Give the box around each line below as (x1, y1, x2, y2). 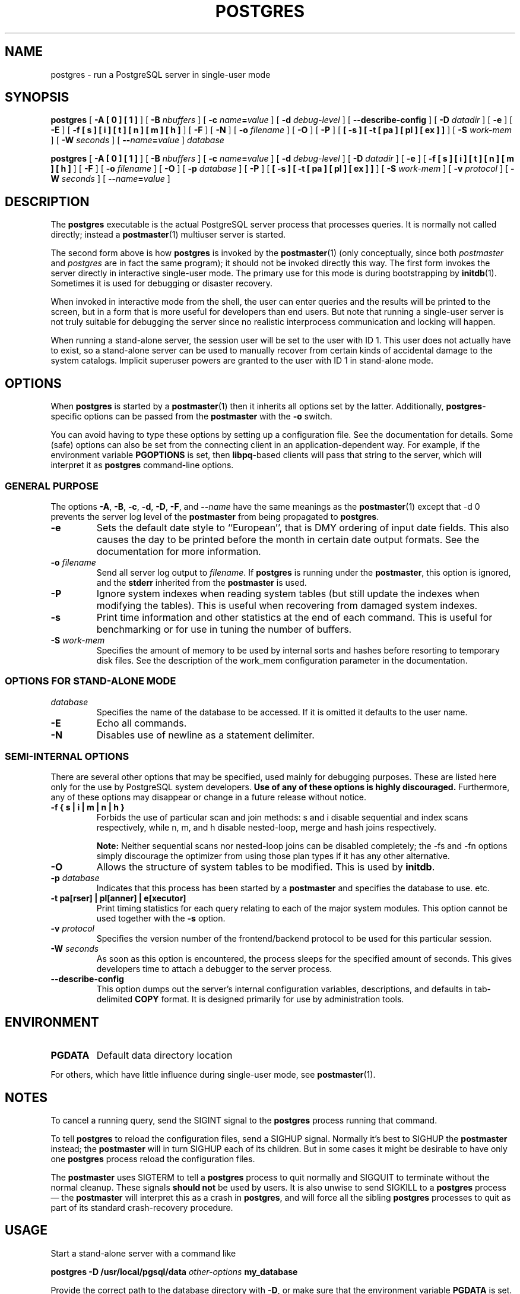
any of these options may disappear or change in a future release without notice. (50, 792, 367, 803)
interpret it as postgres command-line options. (50, 460, 234, 471)
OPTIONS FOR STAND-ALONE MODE (5, 675, 176, 687)
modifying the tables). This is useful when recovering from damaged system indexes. (96, 599, 478, 611)
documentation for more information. (96, 545, 261, 557)
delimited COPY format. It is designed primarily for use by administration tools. (96, 994, 404, 1005)
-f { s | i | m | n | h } (50, 802, 125, 813)
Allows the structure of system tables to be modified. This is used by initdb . (96, 861, 435, 873)
